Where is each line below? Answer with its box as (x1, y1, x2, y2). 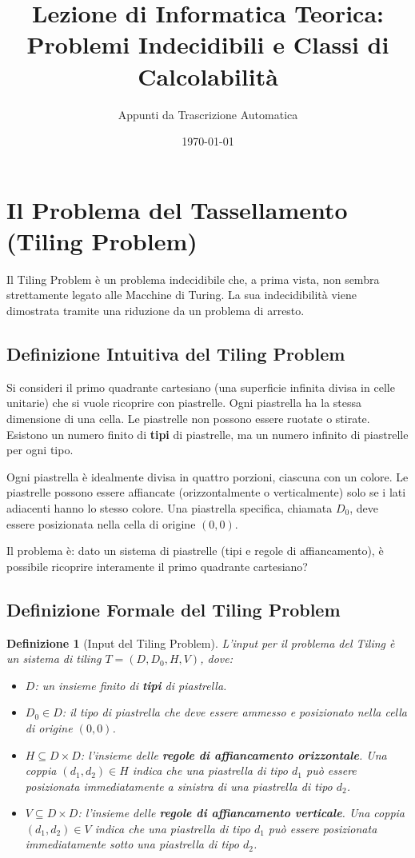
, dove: (200, 650, 233, 667)
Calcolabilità (138, 59, 278, 92)
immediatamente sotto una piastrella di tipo (25, 836, 239, 852)
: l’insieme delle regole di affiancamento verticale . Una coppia (78, 804, 405, 821)
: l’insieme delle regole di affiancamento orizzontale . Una (80, 746, 387, 763)
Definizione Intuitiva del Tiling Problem (6, 341, 345, 365)
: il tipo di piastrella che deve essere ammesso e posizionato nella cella (62, 704, 408, 720)
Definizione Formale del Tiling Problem (6, 597, 341, 621)
